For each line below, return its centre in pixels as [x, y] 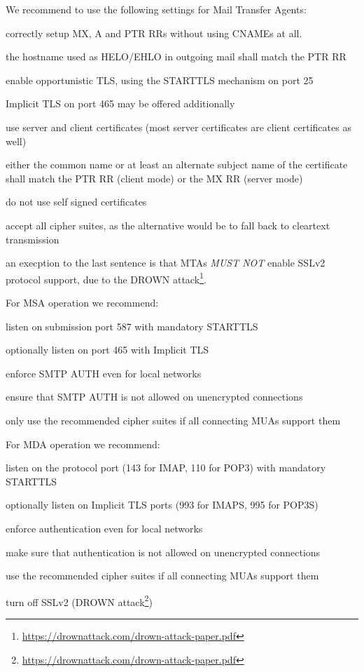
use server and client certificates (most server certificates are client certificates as [178, 127]
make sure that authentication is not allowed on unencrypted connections [163, 552]
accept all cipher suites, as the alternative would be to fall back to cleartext [168, 225]
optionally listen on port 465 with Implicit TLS [107, 350]
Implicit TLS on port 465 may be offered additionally [120, 103]
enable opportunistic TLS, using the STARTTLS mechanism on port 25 [160, 80]
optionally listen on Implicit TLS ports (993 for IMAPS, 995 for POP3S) [162, 505]
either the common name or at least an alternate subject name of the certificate [177, 164]
